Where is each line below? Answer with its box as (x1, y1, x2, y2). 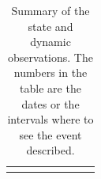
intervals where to (7, 111, 94, 128)
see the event (19, 126, 82, 143)
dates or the (21, 95, 80, 112)
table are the (20, 79, 81, 96)
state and (28, 17, 73, 34)
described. (26, 142, 75, 158)
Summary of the (11, 2, 90, 18)
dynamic (30, 33, 71, 50)
